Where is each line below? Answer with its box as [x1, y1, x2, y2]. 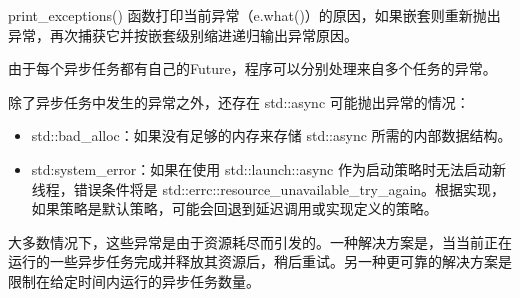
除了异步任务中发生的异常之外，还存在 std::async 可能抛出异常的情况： [8, 91, 470, 112]
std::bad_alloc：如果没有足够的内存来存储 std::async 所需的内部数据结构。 [31, 125, 512, 146]
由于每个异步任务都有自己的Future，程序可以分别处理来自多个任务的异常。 [8, 58, 497, 79]
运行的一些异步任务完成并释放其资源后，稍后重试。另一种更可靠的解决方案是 [8, 251, 512, 272]
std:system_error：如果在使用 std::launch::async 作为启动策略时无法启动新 [31, 158, 506, 179]
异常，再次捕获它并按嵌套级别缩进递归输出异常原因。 [8, 24, 358, 45]
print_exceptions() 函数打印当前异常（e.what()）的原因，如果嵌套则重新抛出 [8, 5, 501, 25]
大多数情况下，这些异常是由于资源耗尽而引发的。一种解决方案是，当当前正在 [8, 231, 512, 252]
